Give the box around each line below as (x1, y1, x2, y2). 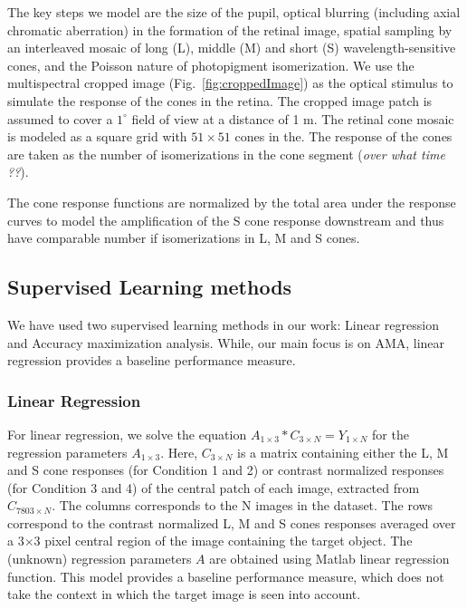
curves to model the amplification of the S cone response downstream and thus (7, 210, 444, 229)
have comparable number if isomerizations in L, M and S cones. (7, 228, 360, 247)
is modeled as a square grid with (7, 127, 187, 146)
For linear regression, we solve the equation (7, 424, 247, 443)
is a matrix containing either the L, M (237, 442, 449, 461)
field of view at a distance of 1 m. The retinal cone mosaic (131, 109, 454, 128)
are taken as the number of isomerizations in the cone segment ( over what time (7, 144, 445, 163)
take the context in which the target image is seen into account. (7, 585, 361, 604)
